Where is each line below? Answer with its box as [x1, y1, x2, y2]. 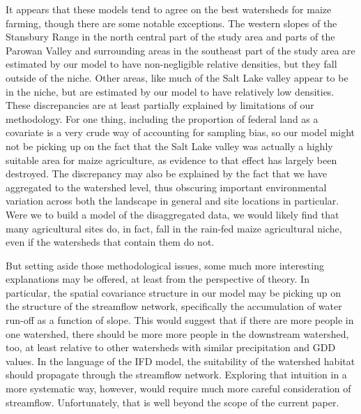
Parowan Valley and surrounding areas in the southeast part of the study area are [6, 43, 355, 57]
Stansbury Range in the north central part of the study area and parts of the [6, 29, 335, 44]
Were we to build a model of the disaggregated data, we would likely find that [6, 207, 339, 221]
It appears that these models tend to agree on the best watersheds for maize [6, 2, 332, 16]
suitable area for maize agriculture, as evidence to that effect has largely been [6, 152, 337, 167]
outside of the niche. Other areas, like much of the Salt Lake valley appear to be [6, 70, 348, 84]
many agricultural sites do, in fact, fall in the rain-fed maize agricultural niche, [6, 221, 342, 235]
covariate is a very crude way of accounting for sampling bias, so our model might [6, 125, 355, 140]
